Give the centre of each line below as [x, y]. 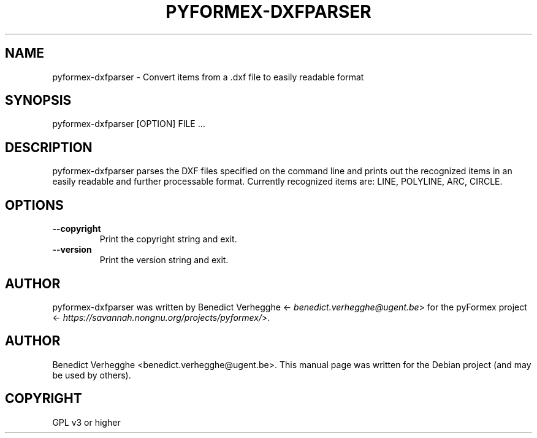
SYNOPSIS [38, 101]
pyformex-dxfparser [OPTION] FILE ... [129, 124]
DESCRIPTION [49, 147]
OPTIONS [34, 205]
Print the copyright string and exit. [168, 239]
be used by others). [92, 375]
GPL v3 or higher [86, 422]
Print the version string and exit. [164, 260]
